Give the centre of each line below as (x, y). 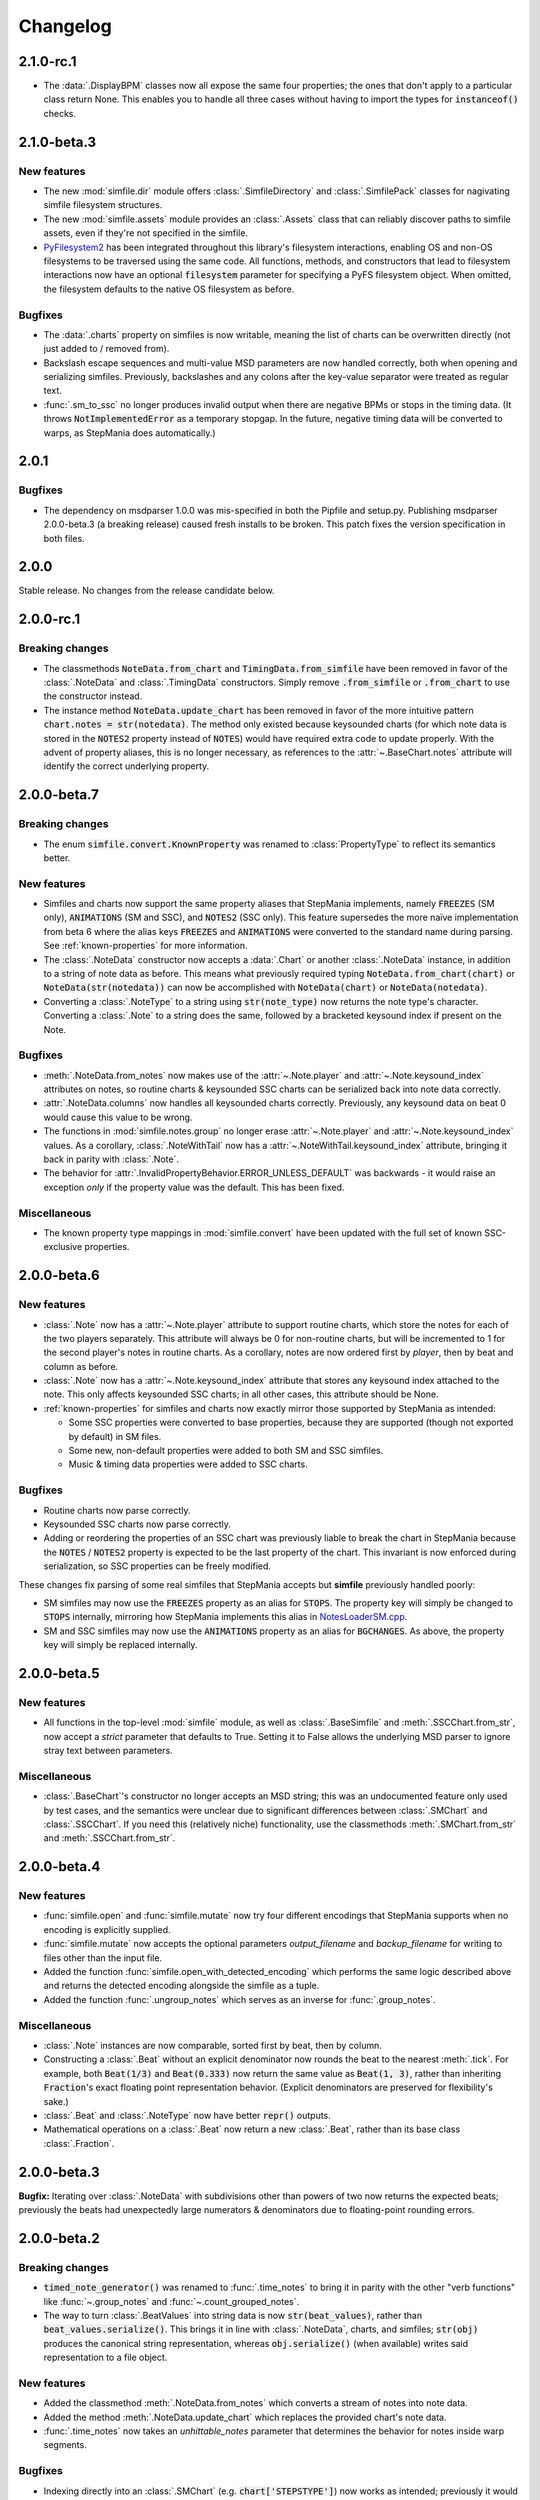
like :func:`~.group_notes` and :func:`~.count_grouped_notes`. (171, 2301)
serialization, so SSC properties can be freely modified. (157, 1566)
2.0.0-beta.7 (58, 795)
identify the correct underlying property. (126, 766)
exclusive (63, 1247)
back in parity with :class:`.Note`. (111, 1159)
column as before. (81, 1366)
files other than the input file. (103, 1957)
